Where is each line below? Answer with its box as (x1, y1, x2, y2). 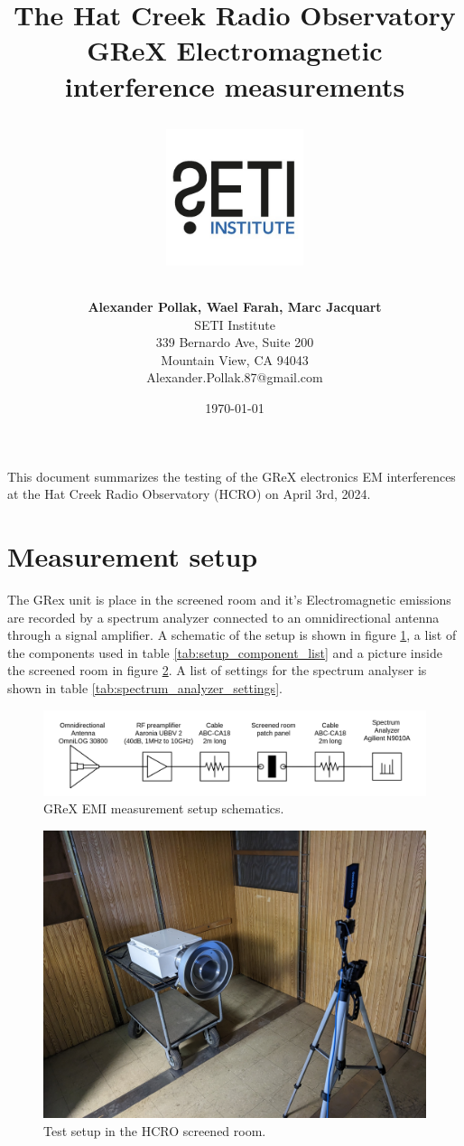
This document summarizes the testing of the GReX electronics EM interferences (7, 466, 456, 485)
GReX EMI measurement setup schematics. (43, 799, 284, 818)
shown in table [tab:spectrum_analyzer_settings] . (7, 678, 283, 697)
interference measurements (64, 67, 405, 104)
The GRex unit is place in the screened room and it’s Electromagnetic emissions (7, 589, 451, 608)
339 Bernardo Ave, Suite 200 (155, 333, 314, 352)
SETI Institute (194, 315, 275, 333)
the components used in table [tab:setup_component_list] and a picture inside (7, 643, 442, 662)
